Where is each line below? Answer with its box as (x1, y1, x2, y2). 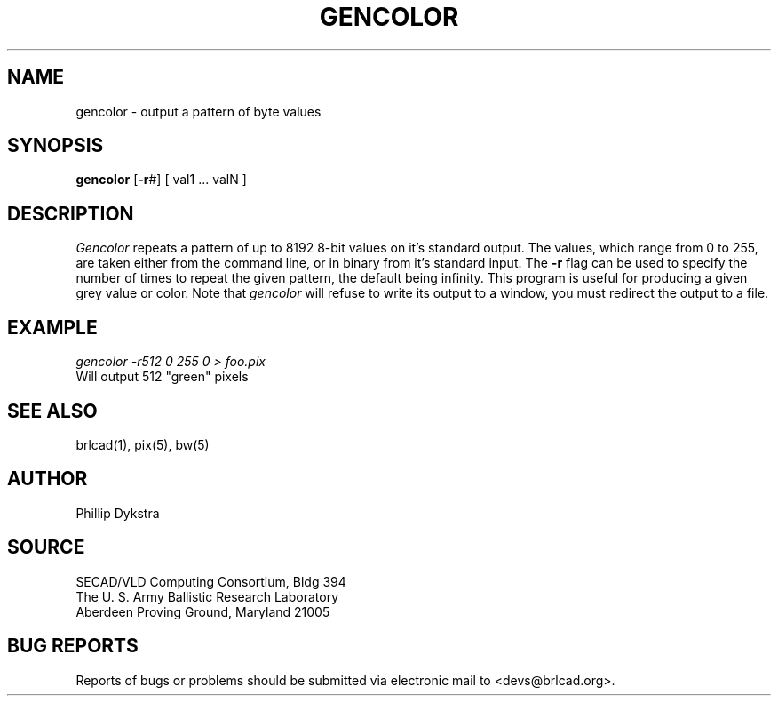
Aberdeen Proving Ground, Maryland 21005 (75, 603, 330, 619)
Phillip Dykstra (75, 505, 160, 521)
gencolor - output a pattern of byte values (75, 103, 322, 119)
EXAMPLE (7, 316, 98, 339)
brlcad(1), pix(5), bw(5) (75, 436, 210, 452)
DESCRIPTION (7, 202, 134, 225)
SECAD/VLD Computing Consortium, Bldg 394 (75, 573, 346, 589)
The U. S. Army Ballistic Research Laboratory (75, 588, 339, 604)
